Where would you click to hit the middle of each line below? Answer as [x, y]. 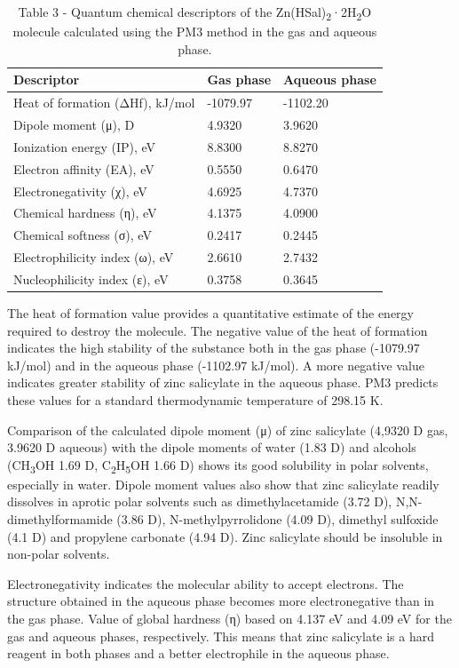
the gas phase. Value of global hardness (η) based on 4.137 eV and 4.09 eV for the [229, 619]
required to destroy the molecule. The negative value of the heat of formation [218, 330]
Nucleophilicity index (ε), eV [91, 278]
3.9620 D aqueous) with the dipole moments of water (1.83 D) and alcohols [212, 447]
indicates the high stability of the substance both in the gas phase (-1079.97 [214, 348]
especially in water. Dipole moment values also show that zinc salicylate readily [223, 484]
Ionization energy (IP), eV [85, 146]
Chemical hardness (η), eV [85, 213]
